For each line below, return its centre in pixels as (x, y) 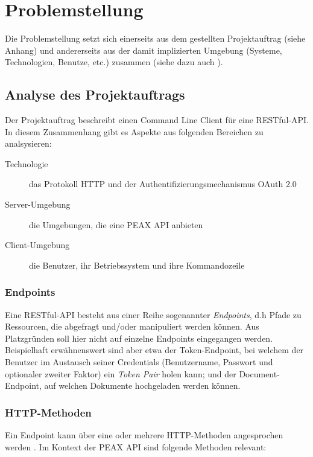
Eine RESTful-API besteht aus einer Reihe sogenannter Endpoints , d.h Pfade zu (153, 314)
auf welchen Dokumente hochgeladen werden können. (142, 385)
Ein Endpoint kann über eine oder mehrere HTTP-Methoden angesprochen (144, 435)
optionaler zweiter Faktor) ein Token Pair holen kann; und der (121, 373)
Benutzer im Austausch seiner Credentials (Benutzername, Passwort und (139, 362)
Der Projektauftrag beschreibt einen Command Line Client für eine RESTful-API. (157, 120)
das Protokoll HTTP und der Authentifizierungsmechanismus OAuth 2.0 (163, 184)
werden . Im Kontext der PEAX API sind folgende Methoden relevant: (136, 446)
